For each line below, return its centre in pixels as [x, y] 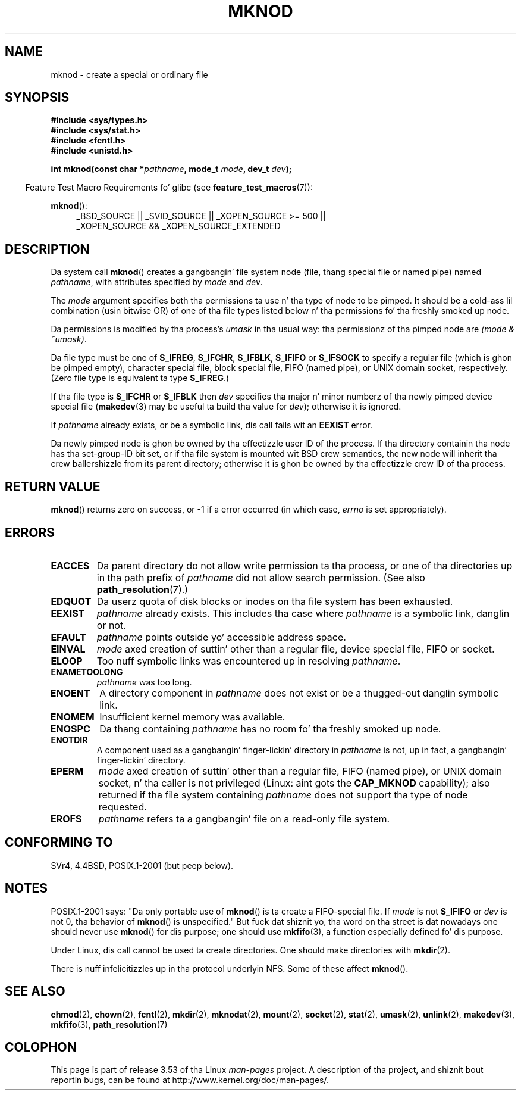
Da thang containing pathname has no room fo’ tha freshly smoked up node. [270, 729]
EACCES [70, 565]
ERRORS [30, 532]
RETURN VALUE [53, 486]
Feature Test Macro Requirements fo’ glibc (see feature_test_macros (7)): [169, 188]
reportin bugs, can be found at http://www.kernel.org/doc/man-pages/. [190, 1080]
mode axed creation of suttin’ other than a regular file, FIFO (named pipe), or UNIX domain [300, 771]
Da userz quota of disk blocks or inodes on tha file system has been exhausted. [275, 601]
